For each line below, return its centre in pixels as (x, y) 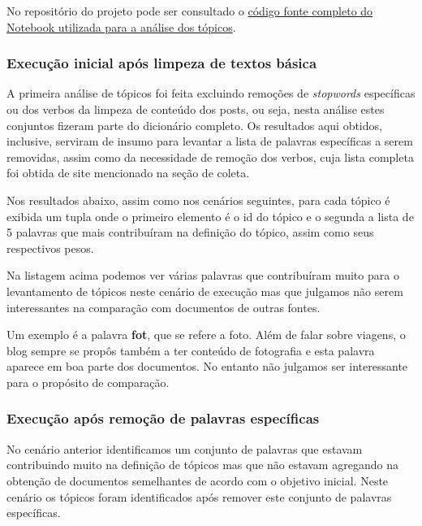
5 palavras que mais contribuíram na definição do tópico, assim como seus (190, 232)
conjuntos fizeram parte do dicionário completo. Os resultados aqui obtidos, (194, 125)
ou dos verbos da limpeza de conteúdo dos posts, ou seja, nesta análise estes (196, 109)
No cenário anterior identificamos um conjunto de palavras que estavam (185, 448)
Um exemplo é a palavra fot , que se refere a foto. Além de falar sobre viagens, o (206, 335)
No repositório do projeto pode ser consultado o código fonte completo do (190, 11)
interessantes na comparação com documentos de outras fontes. (164, 307)
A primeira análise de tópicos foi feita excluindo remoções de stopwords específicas (211, 93)
